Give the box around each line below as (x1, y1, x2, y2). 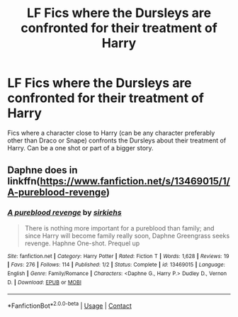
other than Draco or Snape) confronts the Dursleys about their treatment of (7, 136, 227, 145)
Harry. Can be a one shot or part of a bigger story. (7, 143, 154, 152)
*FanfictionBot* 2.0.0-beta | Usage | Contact (7, 300, 132, 310)
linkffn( (7, 175, 40, 187)
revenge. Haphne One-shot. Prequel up (24, 239, 140, 248)
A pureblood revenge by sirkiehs (7, 208, 122, 218)
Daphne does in (7, 165, 78, 177)
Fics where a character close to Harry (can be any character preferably (7, 128, 215, 137)
